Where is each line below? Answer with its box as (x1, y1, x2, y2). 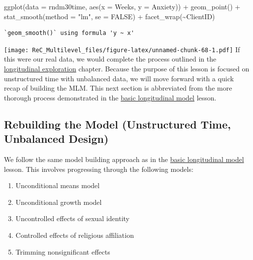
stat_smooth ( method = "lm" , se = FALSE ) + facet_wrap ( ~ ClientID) (4, 11, 215, 21)
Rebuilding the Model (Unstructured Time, (4, 116, 231, 131)
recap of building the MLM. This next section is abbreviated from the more (4, 83, 232, 93)
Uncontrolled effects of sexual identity (15, 213, 129, 224)
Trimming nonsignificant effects (15, 246, 110, 257)
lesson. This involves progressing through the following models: (4, 163, 193, 174)
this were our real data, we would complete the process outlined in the (4, 54, 217, 64)
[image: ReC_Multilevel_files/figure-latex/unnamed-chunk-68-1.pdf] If (4, 44, 240, 54)
